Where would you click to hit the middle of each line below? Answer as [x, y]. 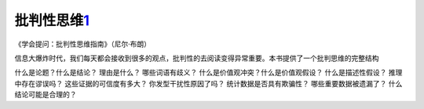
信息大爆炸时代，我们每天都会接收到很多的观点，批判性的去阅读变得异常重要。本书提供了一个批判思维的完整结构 [197, 58]
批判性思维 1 [52, 20]
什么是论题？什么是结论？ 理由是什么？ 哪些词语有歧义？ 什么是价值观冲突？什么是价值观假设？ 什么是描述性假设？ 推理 [208, 73]
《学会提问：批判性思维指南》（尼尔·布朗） [83, 44]
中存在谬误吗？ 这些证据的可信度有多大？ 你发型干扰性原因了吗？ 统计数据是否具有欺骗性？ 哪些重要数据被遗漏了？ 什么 [208, 83]
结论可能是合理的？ [46, 95]
